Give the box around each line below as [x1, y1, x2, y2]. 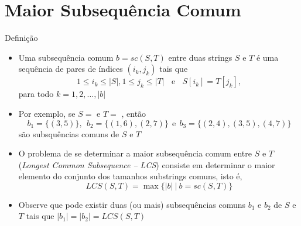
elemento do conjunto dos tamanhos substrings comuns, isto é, [18, 170, 242, 182]
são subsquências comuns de [18, 127, 119, 140]
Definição [5, 32, 38, 44]
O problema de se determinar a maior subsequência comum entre [18, 147, 252, 159]
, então [121, 107, 146, 119]
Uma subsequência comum [18, 51, 114, 63]
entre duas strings [168, 51, 232, 63]
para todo [18, 88, 54, 100]
